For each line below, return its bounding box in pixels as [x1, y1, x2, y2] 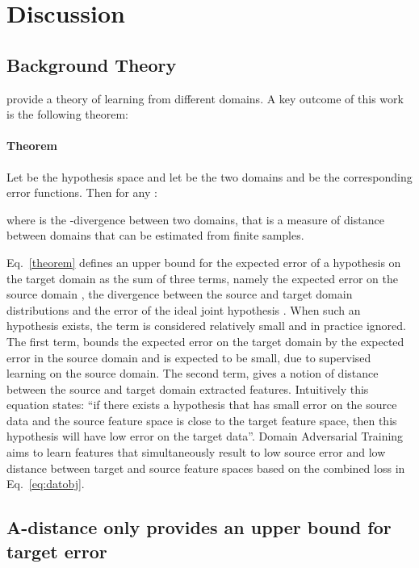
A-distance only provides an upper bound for [6, 515, 392, 540]
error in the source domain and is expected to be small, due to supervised [6, 349, 371, 365]
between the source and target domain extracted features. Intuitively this [6, 380, 369, 397]
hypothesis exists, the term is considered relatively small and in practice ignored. [6, 317, 406, 334]
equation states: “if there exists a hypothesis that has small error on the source [6, 396, 397, 413]
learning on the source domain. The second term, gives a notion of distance [6, 365, 379, 382]
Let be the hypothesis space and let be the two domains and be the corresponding [6, 168, 413, 185]
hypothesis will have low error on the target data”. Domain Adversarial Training [6, 428, 404, 445]
